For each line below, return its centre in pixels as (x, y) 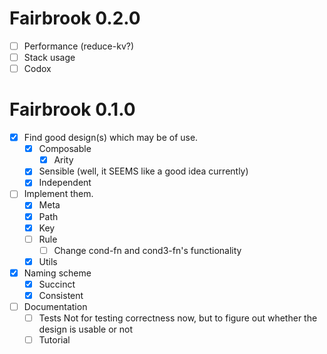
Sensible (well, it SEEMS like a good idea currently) (143, 171)
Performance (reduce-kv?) (79, 46)
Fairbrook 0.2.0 (75, 18)
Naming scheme (57, 273)
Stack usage (49, 57)
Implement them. (58, 194)
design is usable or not (86, 329)
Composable (65, 149)
